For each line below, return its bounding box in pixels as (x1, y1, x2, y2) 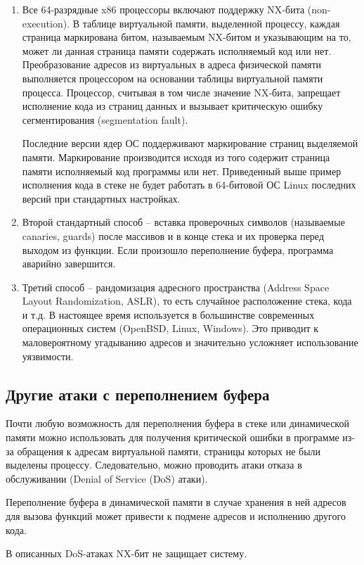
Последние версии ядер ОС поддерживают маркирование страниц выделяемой (22, 136, 358, 151)
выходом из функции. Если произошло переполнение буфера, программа (22, 242, 334, 257)
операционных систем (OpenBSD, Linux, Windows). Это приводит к (22, 321, 318, 336)
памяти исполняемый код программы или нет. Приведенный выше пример (22, 163, 342, 178)
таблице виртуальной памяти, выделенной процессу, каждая (82, 15, 340, 30)
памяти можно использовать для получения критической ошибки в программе (6, 430, 339, 445)
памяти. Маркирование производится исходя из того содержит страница (22, 149, 330, 164)
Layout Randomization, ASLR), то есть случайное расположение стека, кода (22, 293, 352, 308)
